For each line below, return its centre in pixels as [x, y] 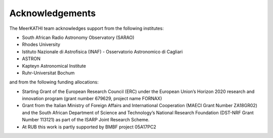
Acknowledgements [53, 13]
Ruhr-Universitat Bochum [49, 73]
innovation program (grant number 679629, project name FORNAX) [92, 99]
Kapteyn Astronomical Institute [54, 66]
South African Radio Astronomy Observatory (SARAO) [78, 37]
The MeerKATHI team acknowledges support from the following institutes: [86, 28]
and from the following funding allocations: [54, 82]
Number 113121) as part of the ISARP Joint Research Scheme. [86, 120]
